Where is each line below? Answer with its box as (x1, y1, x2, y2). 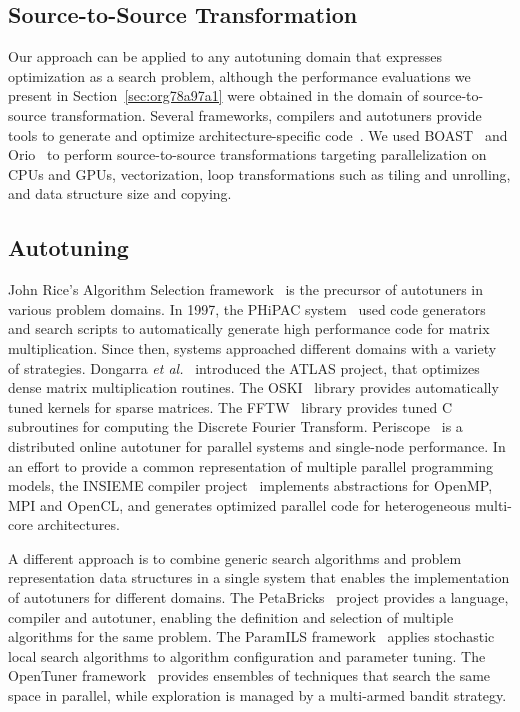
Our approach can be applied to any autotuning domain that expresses (8, 46, 442, 67)
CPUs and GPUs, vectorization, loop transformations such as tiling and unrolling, (8, 163, 511, 184)
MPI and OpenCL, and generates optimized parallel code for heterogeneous (8, 494, 471, 515)
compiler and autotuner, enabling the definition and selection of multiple (8, 606, 454, 627)
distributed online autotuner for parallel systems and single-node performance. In (8, 435, 506, 456)
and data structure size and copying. (8, 183, 232, 204)
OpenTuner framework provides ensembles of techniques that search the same (8, 665, 491, 686)
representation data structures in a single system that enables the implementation (8, 567, 510, 588)
